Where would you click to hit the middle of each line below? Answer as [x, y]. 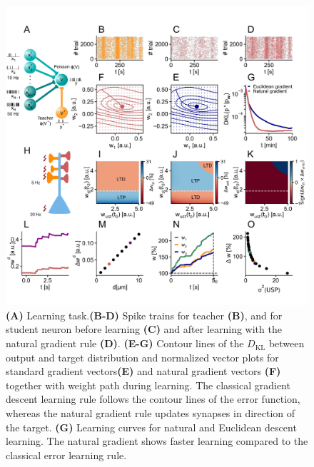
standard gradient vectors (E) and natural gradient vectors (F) [143, 371]
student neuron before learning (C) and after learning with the [144, 329]
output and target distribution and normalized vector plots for [142, 357]
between [287, 343]
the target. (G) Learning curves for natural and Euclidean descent [151, 427]
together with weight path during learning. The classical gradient [148, 385]
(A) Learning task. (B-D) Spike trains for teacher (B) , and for [144, 315]
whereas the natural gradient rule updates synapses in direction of [151, 413]
